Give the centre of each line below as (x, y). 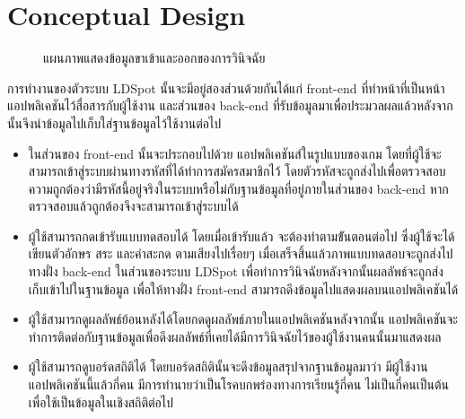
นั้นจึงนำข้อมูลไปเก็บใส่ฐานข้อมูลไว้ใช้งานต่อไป (114, 122)
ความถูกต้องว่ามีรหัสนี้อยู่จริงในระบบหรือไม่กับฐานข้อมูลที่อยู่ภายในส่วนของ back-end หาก (238, 188)
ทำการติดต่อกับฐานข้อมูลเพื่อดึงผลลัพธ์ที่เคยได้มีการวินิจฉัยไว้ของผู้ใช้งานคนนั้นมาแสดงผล (235, 336)
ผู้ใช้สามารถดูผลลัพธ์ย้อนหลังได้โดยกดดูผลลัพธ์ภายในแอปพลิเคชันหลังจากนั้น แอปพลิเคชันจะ (243, 319)
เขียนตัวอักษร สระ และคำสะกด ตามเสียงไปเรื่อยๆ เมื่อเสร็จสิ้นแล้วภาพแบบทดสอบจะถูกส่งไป (241, 253)
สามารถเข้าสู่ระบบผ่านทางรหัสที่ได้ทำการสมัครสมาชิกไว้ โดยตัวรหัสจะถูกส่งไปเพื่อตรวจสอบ (237, 171)
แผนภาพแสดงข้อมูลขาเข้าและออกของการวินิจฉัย (154, 58)
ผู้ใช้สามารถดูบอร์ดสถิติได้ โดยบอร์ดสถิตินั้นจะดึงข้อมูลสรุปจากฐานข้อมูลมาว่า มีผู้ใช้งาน (228, 367)
